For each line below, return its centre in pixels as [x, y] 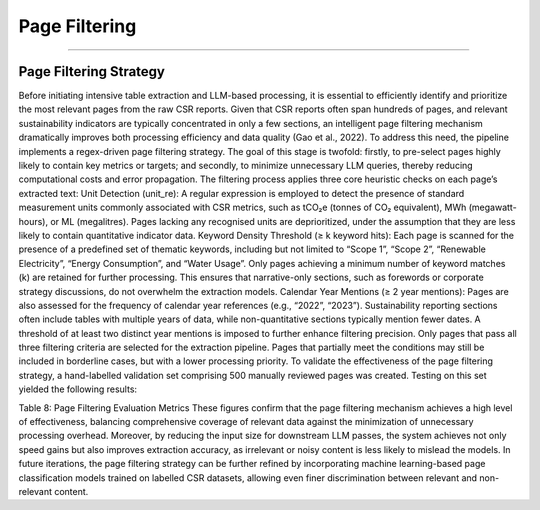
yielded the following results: [78, 389]
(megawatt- [492, 207]
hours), [33, 221]
